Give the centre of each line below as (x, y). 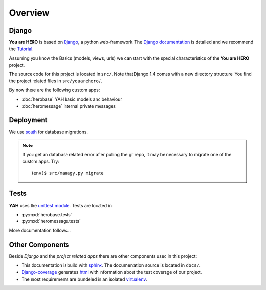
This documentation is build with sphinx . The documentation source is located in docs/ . (111, 265)
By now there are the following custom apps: (54, 90)
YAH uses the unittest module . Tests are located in (61, 205)
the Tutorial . (21, 49)
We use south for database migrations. (49, 132)
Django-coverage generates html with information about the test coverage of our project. (112, 272)
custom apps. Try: (41, 162)
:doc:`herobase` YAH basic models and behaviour (72, 99)
